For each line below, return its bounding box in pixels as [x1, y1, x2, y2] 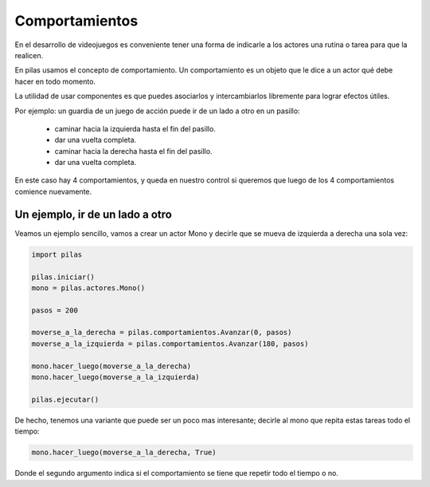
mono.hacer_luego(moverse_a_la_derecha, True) [31, 448, 217, 458]
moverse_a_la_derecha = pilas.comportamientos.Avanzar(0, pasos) [31, 328, 292, 337]
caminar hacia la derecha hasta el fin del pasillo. [54, 146, 213, 155]
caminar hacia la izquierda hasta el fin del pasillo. [54, 124, 217, 133]
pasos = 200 [31, 305, 79, 315]
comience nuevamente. [14, 187, 92, 196]
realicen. [14, 50, 44, 60]
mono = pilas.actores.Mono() [31, 283, 146, 293]
